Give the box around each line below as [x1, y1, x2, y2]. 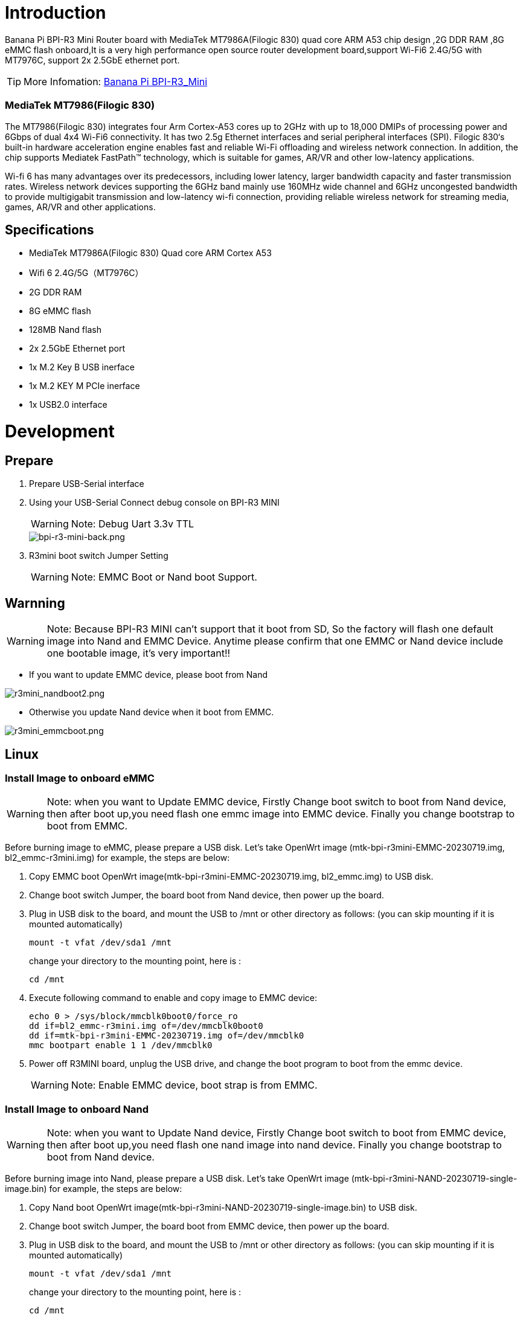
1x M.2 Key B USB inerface [29, 362, 135, 373]
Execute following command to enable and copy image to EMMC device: [29, 993, 318, 1003]
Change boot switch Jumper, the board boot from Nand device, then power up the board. [29, 890, 384, 901]
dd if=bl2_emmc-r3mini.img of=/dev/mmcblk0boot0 [29, 1021, 263, 1031]
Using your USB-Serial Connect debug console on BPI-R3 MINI [29, 497, 280, 508]
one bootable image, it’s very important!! [47, 647, 231, 660]
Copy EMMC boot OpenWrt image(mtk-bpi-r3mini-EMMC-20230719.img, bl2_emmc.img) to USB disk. [29, 871, 434, 882]
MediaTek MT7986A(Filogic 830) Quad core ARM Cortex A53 [29, 248, 272, 259]
